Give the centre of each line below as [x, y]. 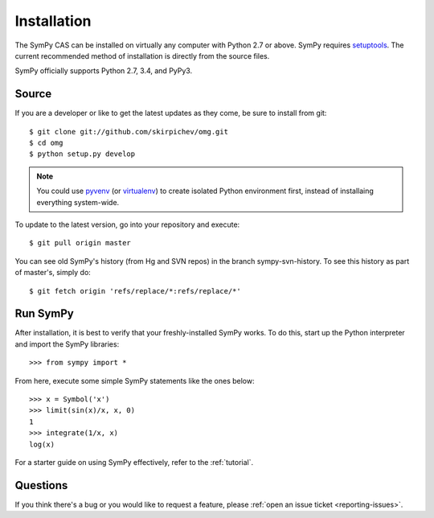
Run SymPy [44, 314]
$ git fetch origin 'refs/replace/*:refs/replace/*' [135, 291]
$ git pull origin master [80, 243]
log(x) [42, 444]
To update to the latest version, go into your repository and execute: [127, 224]
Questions [41, 485]
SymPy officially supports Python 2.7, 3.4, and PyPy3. [104, 71]
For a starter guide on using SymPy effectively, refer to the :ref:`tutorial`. [134, 462]
